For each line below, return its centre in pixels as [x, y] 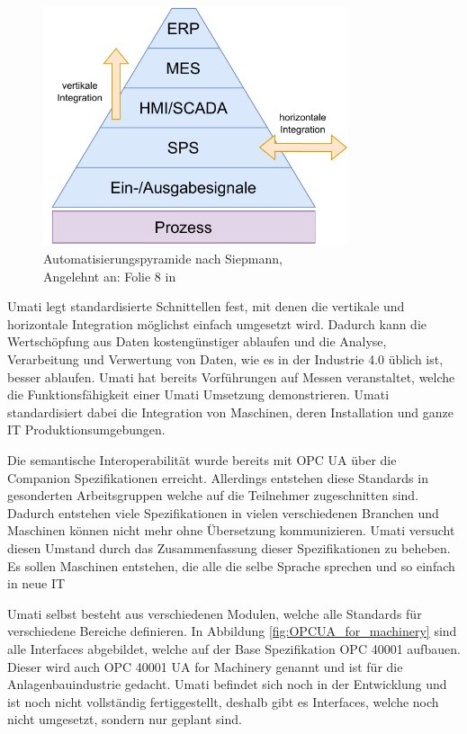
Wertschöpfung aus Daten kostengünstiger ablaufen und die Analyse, [197, 341]
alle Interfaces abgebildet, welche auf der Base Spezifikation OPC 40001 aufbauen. [234, 648]
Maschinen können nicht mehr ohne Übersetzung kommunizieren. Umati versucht [231, 530]
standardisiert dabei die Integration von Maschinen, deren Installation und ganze [230, 412]
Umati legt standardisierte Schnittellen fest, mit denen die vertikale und [206, 306]
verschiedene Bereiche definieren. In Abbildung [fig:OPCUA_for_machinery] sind [232, 631]
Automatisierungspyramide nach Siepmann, [163, 259]
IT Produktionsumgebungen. [86, 430]
